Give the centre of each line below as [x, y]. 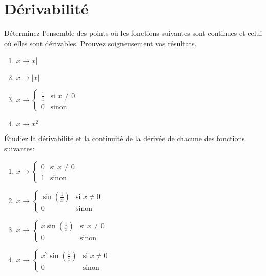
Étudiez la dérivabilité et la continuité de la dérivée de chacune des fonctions [125, 138]
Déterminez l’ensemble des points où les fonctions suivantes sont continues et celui [133, 33]
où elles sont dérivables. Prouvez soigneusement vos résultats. [100, 43]
